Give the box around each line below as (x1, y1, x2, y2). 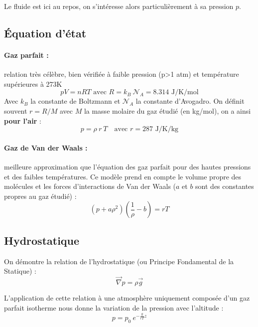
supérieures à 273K (4, 78, 62, 89)
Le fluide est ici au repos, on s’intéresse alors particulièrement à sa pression (4, 1, 234, 11)
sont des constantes (195, 181, 254, 191)
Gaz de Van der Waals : (4, 142, 88, 153)
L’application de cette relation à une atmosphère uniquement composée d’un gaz (4, 292, 250, 303)
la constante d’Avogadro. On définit (135, 96, 245, 106)
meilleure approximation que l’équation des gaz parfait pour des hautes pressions (4, 161, 251, 171)
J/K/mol (171, 89, 199, 96)
